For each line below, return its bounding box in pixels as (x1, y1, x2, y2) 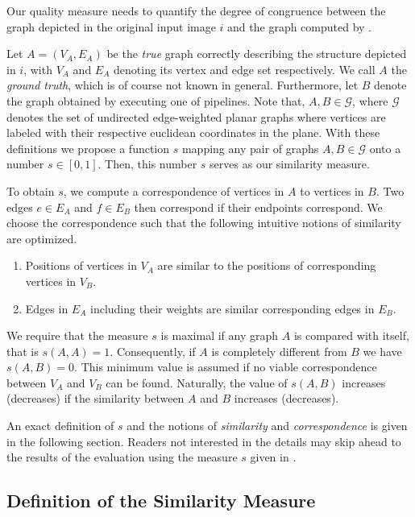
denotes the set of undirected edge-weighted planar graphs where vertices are (6, 108, 386, 125)
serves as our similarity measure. (210, 155, 370, 172)
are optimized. (6, 230, 77, 246)
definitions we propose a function (6, 139, 170, 156)
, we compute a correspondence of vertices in (63, 182, 284, 199)
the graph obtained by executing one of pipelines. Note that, (6, 92, 305, 109)
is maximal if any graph (160, 327, 279, 344)
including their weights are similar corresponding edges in (90, 300, 375, 316)
